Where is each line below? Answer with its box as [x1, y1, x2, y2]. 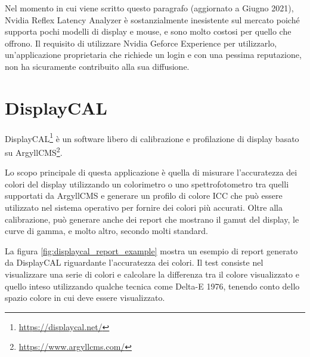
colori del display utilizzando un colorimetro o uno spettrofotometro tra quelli [5, 177, 289, 190]
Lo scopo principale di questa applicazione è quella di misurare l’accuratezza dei [5, 166, 297, 178]
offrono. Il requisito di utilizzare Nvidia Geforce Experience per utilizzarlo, [5, 36, 277, 49]
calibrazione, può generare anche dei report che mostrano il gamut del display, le [5, 213, 299, 225]
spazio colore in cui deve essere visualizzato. [5, 291, 165, 304]
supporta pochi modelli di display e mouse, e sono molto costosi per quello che [5, 25, 292, 38]
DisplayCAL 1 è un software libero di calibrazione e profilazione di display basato [5, 130, 299, 144]
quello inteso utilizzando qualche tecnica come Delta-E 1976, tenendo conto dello [5, 279, 300, 292]
